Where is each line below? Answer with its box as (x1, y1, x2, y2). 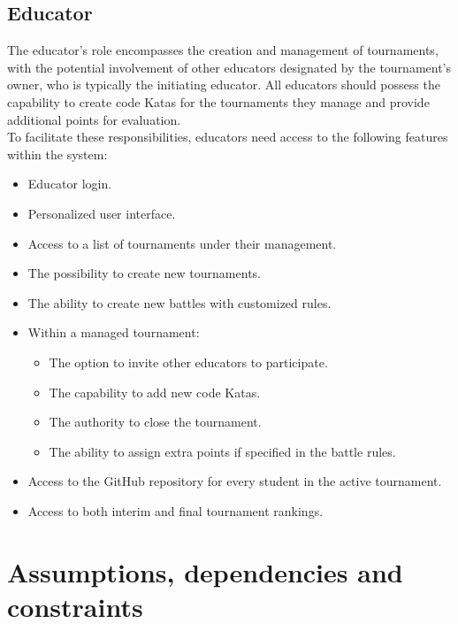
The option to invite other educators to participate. (49, 352, 328, 371)
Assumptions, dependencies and (7, 553, 403, 589)
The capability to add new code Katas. (49, 382, 261, 401)
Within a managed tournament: (27, 323, 200, 342)
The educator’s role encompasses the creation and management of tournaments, (7, 41, 439, 59)
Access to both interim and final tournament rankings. (27, 501, 324, 520)
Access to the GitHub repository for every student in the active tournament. (27, 472, 442, 490)
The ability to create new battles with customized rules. (27, 293, 332, 312)
